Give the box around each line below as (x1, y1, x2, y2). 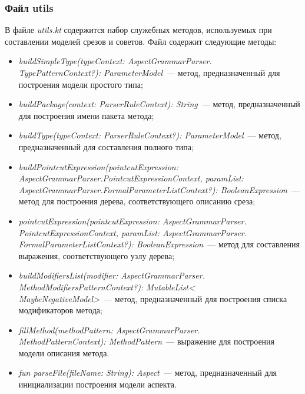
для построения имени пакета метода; (18, 109, 154, 121)
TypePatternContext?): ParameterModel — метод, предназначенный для (18, 67, 280, 78)
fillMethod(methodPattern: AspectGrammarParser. (18, 323, 200, 336)
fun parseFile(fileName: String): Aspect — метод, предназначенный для (18, 366, 277, 379)
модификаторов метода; (18, 304, 102, 316)
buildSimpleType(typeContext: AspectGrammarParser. (18, 55, 212, 67)
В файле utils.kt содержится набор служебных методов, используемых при (5, 24, 272, 36)
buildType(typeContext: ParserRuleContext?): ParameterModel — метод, (18, 129, 281, 141)
